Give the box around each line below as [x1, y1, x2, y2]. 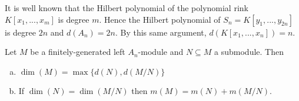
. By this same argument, [115, 26, 207, 38]
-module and [138, 46, 184, 58]
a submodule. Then [214, 46, 284, 58]
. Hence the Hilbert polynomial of [99, 13, 221, 25]
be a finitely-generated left [30, 46, 125, 58]
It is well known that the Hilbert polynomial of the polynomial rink [5, 2, 248, 13]
